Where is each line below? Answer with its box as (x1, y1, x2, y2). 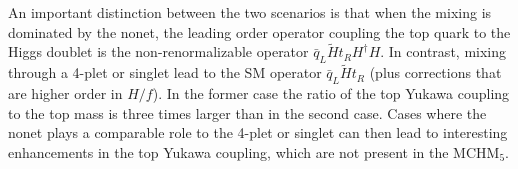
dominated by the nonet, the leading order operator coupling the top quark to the (8, 21, 511, 42)
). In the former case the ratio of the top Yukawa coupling (152, 83, 510, 104)
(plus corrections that (369, 62, 502, 83)
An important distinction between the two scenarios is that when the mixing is (8, 2, 492, 22)
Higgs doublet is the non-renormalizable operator (8, 41, 309, 62)
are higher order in (8, 83, 123, 104)
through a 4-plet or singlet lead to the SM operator (8, 62, 322, 83)
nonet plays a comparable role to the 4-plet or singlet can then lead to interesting (8, 122, 508, 143)
